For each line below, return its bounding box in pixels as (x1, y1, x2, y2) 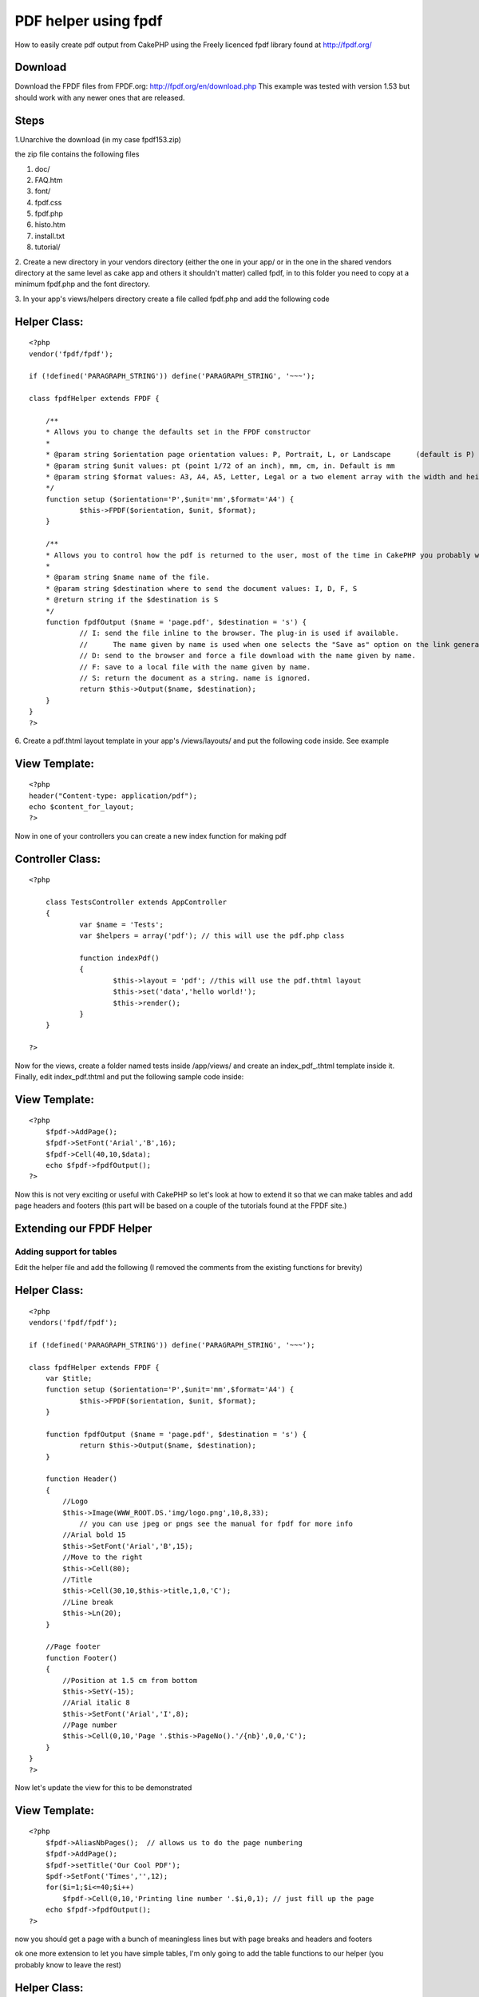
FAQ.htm (34, 175, 63, 185)
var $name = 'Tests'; (79, 919, 164, 929)
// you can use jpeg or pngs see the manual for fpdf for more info (79, 1519, 354, 1529)
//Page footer (45, 1642, 101, 1651)
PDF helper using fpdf (14, 12, 163, 30)
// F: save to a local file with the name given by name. (79, 662, 311, 671)
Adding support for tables (14, 1246, 117, 1257)
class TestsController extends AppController (45, 898, 228, 907)
